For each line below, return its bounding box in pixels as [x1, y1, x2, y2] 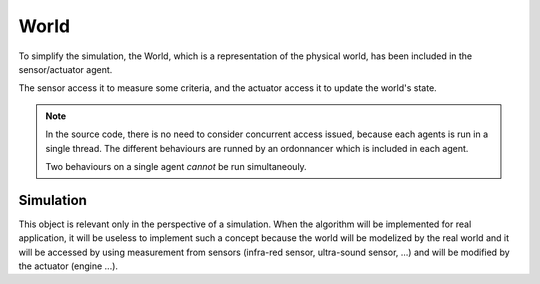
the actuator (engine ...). [18, 260, 119, 272]
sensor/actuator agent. [18, 63, 113, 75]
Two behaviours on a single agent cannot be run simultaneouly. [45, 160, 307, 172]
